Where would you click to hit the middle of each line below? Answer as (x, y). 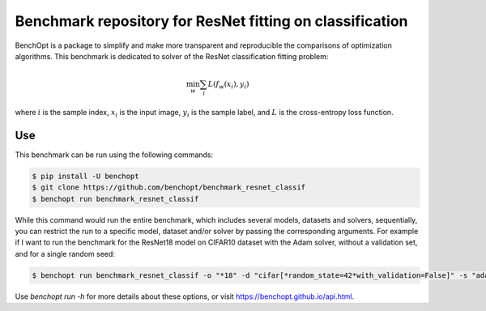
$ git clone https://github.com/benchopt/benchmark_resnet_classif (169, 187)
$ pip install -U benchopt (85, 176)
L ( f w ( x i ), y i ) (229, 85)
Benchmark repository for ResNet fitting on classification (211, 21)
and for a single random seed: (65, 253)
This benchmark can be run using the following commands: (114, 155)
